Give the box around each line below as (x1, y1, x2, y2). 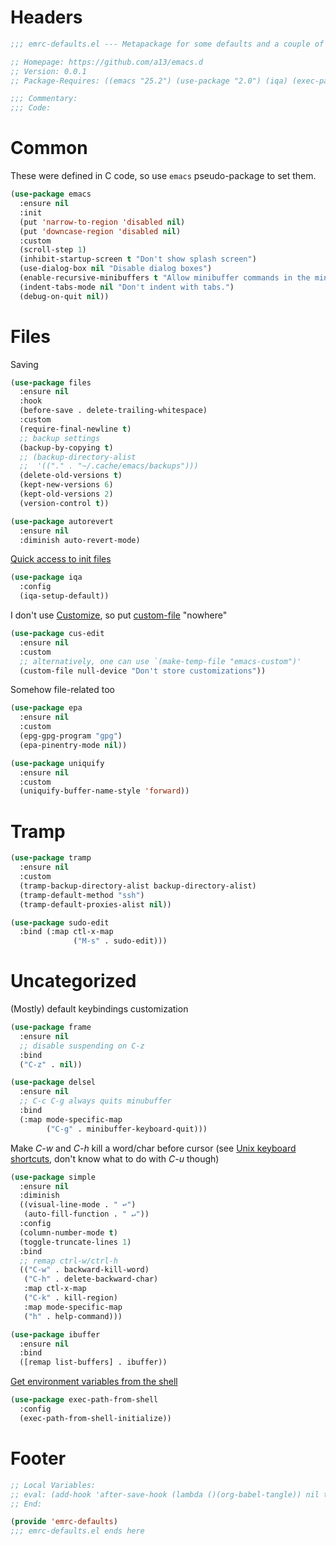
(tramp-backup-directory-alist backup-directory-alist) (19, 881, 257, 891)
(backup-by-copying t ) (19, 442, 114, 453)
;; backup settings (19, 433, 101, 443)
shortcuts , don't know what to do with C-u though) (10, 1152, 220, 1165)
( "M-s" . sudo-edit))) (73, 936, 168, 946)
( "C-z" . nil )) (19, 1059, 83, 1070)
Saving (10, 358, 39, 370)
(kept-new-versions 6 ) (19, 480, 114, 490)
